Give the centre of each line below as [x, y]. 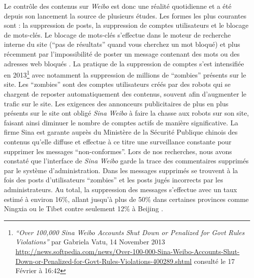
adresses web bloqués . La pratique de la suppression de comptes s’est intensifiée [124, 63]
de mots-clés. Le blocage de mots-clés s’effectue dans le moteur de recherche [117, 34]
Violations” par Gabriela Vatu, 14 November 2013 [90, 242]
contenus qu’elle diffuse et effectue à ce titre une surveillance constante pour [118, 141]
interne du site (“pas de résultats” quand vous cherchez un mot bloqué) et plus [122, 44]
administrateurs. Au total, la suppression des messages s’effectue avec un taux [121, 189]
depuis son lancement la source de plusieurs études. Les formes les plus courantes [125, 15]
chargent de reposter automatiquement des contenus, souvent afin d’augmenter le [125, 94]
